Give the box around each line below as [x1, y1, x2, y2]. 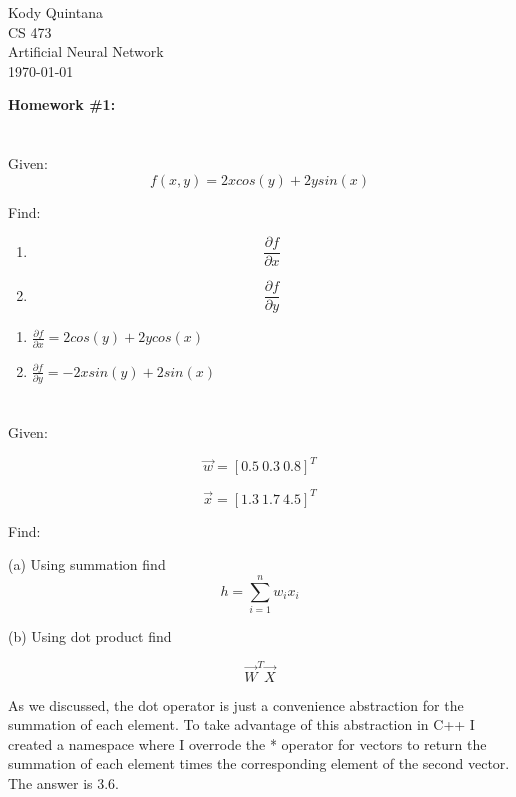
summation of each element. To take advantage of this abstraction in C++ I [8, 714, 475, 735]
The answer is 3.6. [8, 772, 120, 793]
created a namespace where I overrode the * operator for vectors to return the [8, 733, 487, 754]
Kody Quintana [8, 2, 103, 22]
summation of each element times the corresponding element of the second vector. [8, 753, 510, 774]
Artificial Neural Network [8, 41, 164, 62]
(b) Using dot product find [8, 626, 172, 647]
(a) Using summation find [8, 554, 166, 575]
